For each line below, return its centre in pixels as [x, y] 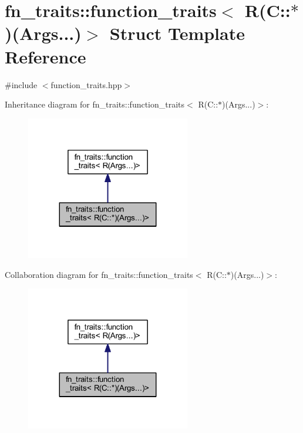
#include [21, 84]
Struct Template [177, 33]
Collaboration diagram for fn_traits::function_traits [99, 274]
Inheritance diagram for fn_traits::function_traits [95, 104]
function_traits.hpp [86, 84]
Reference [46, 56]
